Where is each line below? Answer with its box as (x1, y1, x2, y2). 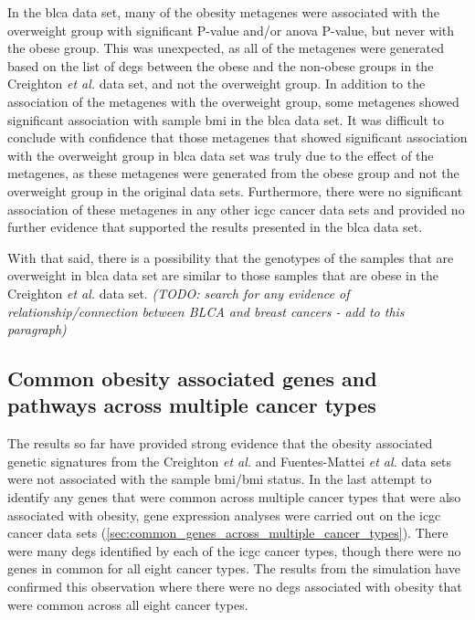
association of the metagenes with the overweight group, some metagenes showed (7, 91, 459, 110)
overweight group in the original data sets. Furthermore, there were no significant (7, 181, 463, 200)
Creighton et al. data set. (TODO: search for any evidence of (7, 283, 350, 302)
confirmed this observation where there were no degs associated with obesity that (7, 577, 462, 596)
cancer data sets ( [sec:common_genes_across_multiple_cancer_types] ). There (7, 523, 449, 542)
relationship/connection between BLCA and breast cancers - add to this (7, 301, 405, 321)
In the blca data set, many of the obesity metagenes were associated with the (7, 3, 439, 21)
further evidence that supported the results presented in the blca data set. (7, 217, 423, 236)
